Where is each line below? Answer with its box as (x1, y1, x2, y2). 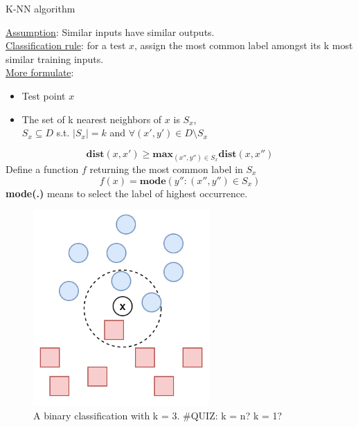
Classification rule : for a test (6, 38, 126, 53)
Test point (21, 88, 66, 102)
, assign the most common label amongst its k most (134, 38, 353, 53)
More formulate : (6, 65, 74, 80)
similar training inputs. (6, 51, 104, 66)
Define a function (6, 161, 79, 176)
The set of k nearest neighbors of (21, 111, 162, 126)
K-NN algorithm (6, 1, 75, 15)
